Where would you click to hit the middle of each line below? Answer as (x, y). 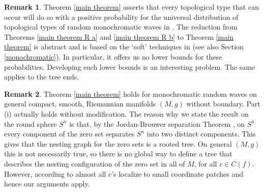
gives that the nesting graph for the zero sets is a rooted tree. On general (118, 143)
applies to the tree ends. (42, 77)
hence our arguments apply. (47, 184)
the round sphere (31, 124)
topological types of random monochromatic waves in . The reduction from (121, 27)
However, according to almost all (55, 173)
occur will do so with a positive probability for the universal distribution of (121, 17)
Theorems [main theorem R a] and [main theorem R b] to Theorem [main (119, 36)
